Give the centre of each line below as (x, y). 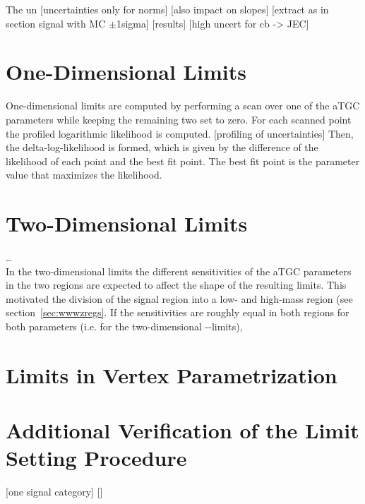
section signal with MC (56, 23)
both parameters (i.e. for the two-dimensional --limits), (124, 326)
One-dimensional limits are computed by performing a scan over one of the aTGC (183, 106)
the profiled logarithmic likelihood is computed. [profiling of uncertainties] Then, (180, 133)
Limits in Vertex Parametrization (172, 374)
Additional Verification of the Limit (182, 430)
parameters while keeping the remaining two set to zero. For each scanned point (179, 119)
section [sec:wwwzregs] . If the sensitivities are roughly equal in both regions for (178, 312)
